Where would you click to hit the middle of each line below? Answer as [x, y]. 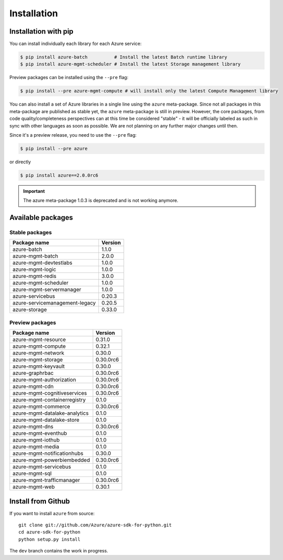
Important [34, 191]
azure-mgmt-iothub [36, 440]
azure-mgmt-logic [34, 269]
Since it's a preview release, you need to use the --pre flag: [73, 135]
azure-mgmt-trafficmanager [46, 480]
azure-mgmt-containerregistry [49, 400]
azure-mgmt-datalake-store [46, 420]
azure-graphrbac [33, 373]
